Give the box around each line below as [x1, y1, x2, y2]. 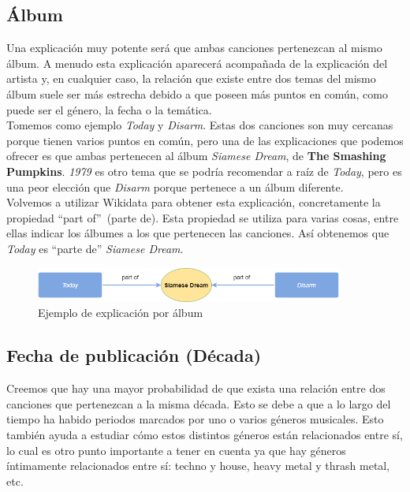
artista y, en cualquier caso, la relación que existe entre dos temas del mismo [6, 70, 376, 87]
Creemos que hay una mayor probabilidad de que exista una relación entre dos [6, 380, 386, 397]
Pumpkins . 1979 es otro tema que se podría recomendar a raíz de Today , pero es [6, 162, 402, 179]
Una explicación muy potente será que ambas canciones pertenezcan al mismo [6, 39, 382, 56]
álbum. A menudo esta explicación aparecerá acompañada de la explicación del [6, 54, 388, 71]
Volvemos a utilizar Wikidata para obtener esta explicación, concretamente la [6, 194, 381, 211]
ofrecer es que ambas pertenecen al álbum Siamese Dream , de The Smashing [6, 147, 386, 164]
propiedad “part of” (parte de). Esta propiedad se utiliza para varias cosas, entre [6, 209, 399, 225]
